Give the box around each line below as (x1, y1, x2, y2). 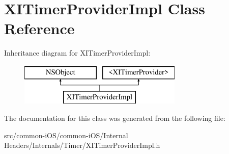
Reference (4, 18, 75, 39)
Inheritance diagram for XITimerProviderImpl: (4, 47, 151, 58)
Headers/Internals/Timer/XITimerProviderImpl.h (4, 140, 160, 150)
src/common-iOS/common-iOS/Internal (4, 130, 128, 140)
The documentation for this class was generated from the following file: (4, 113, 225, 123)
